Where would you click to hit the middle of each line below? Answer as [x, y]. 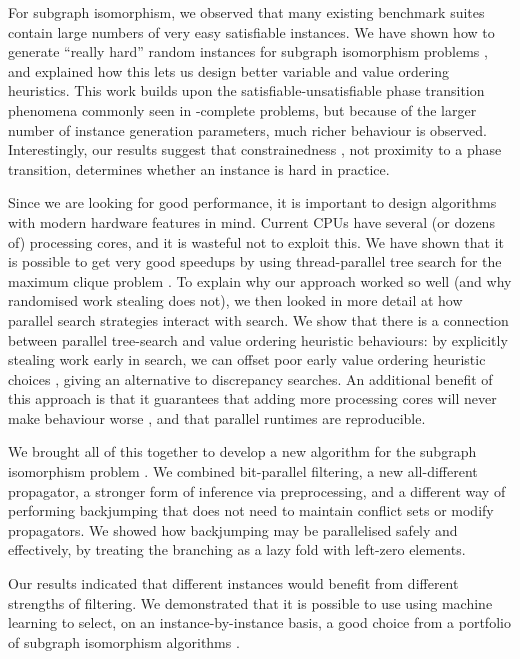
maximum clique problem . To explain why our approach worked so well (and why [260, 280]
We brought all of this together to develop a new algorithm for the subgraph [242, 451]
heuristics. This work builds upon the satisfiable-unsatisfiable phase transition [246, 90]
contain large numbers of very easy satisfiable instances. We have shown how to [251, 31]
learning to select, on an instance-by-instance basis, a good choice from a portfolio [259, 622]
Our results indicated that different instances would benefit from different [233, 583]
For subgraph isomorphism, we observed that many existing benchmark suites [246, 12]
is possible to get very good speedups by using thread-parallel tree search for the [255, 261]
